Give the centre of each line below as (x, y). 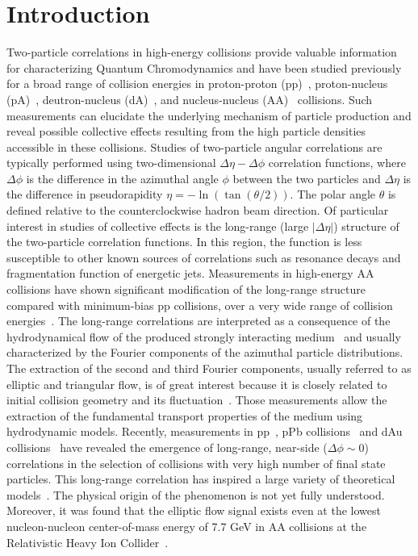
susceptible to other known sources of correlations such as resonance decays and (204, 257)
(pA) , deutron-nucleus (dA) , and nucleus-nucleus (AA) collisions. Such (190, 99)
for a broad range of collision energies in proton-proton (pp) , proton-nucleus (197, 84)
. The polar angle (333, 194)
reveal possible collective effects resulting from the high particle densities (186, 131)
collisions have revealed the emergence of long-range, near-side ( (167, 447)
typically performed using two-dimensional (111, 163)
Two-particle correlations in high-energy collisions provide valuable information (202, 52)
